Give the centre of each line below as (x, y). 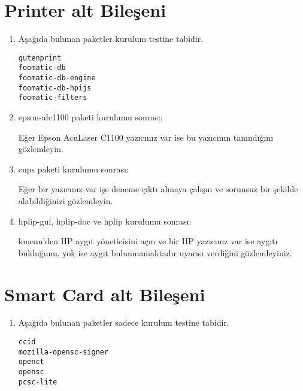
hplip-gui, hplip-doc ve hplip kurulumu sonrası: (105, 221)
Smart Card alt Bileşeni (105, 294)
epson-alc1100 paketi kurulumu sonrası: (90, 117)
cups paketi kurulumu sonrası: (73, 169)
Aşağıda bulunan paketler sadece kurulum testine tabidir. (124, 322)
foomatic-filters (53, 98)
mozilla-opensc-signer (63, 352)
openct (31, 362)
